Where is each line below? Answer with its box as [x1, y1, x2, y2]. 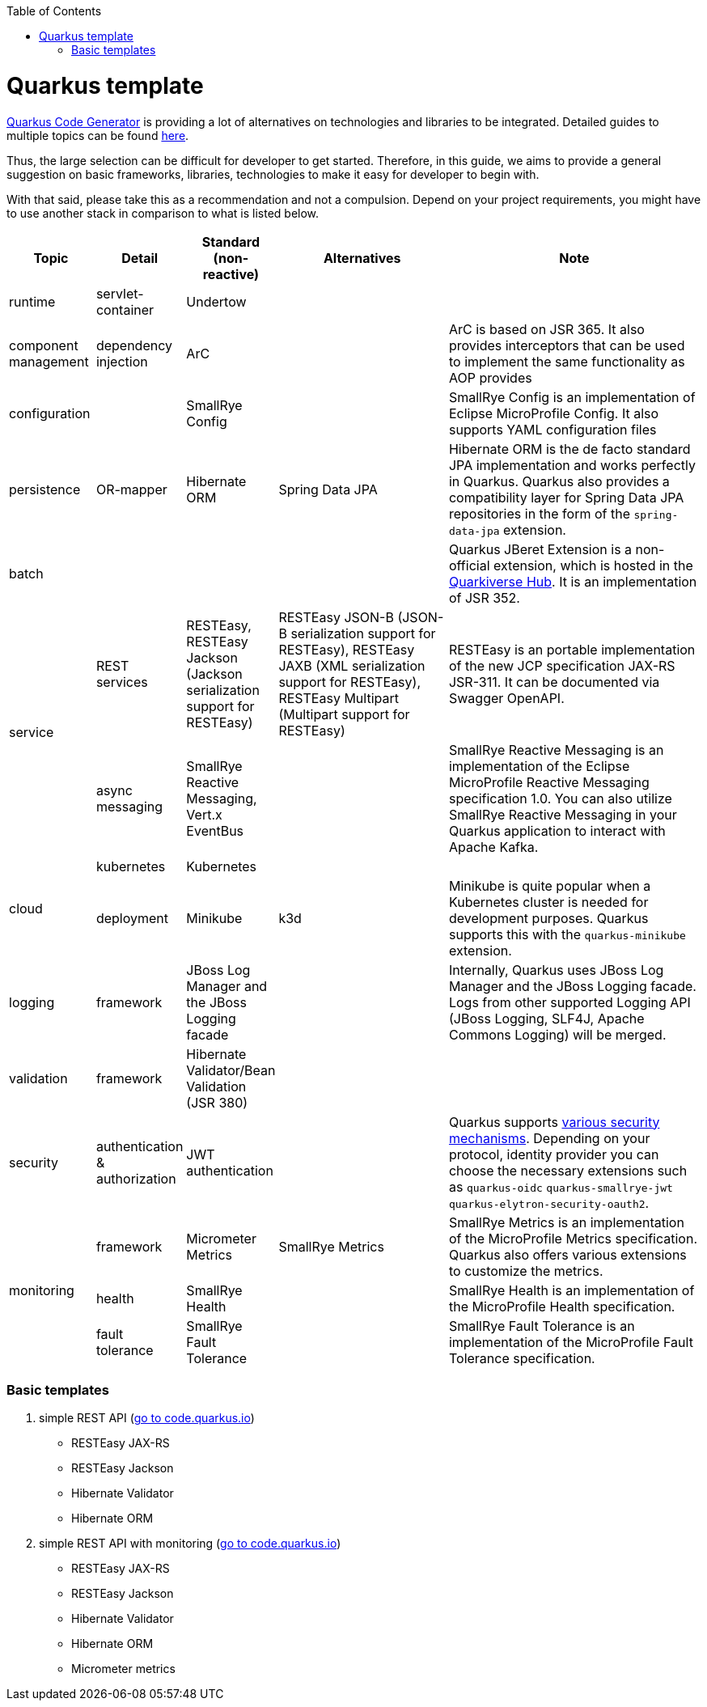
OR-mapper [95, 481, 167, 498]
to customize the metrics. [448, 1262, 603, 1279]
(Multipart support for [278, 705, 410, 722]
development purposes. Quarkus [448, 909, 649, 926]
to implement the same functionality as [448, 353, 685, 370]
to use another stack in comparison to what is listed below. [6, 205, 320, 220]
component [9, 337, 78, 354]
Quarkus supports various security [448, 1113, 660, 1130]
